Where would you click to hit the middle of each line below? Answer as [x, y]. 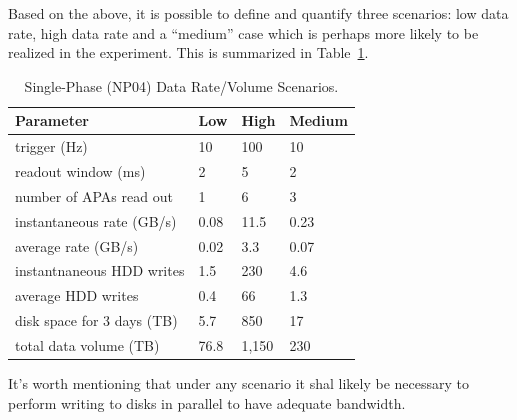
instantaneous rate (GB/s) [96, 220]
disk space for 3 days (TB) [96, 320]
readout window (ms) [80, 171]
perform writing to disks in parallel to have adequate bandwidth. [207, 402]
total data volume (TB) [87, 344]
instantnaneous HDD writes [100, 270]
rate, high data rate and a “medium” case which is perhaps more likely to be [243, 32]
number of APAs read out [94, 195]
